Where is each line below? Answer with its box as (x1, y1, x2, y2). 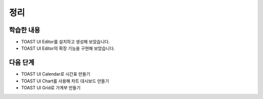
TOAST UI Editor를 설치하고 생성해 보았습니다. (21, 39, 110, 45)
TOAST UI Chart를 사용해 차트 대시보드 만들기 (21, 78, 110, 84)
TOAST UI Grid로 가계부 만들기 (21, 85, 81, 91)
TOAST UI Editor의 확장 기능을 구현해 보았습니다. (21, 45, 115, 51)
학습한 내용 (9, 26, 40, 34)
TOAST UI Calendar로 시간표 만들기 (21, 71, 91, 77)
